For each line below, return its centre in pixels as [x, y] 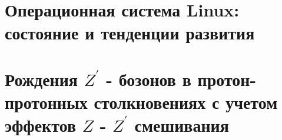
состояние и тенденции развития [130, 33]
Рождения [42, 79]
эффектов [41, 125]
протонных [46, 101]
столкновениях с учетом [186, 101]
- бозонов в [149, 79]
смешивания [182, 125]
